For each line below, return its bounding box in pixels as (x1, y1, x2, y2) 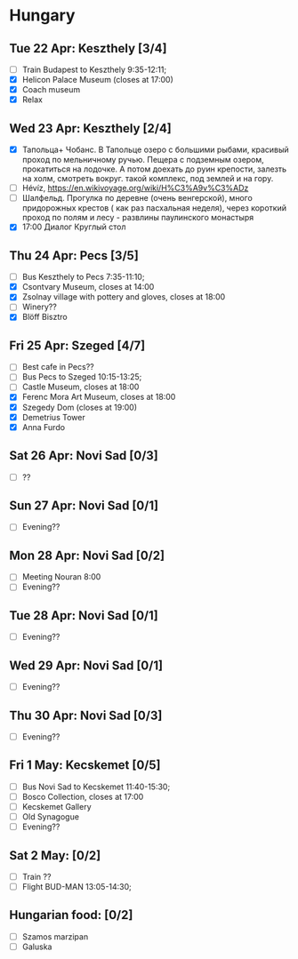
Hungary (9, 5, 76, 26)
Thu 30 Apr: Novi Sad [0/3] (9, 707, 163, 723)
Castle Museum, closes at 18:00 (21, 381, 140, 392)
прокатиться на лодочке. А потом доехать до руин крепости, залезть (21, 164, 287, 174)
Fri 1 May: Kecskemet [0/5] (9, 757, 161, 773)
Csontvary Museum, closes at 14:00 (21, 282, 155, 292)
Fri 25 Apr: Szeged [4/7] (9, 338, 146, 353)
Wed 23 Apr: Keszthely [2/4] (9, 121, 172, 136)
